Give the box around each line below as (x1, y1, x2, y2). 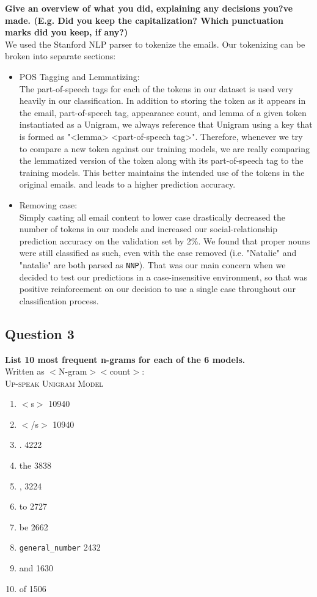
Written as (5, 365, 45, 378)
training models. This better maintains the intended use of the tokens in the (19, 166, 305, 178)
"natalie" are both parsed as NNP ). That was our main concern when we (19, 258, 286, 271)
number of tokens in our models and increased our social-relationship (19, 222, 277, 235)
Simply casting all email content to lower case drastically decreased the (19, 210, 285, 223)
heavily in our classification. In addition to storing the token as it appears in (19, 94, 306, 107)
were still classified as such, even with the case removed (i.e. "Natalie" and (19, 246, 297, 259)
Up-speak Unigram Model (5, 376, 103, 389)
